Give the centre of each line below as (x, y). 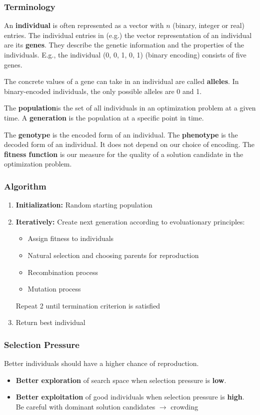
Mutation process (54, 289)
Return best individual (50, 322)
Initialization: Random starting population (84, 205)
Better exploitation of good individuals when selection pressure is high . (130, 397)
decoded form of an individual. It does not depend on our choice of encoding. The (129, 144)
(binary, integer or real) (208, 25)
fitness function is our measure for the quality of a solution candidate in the (124, 154)
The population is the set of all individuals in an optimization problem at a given (130, 108)
